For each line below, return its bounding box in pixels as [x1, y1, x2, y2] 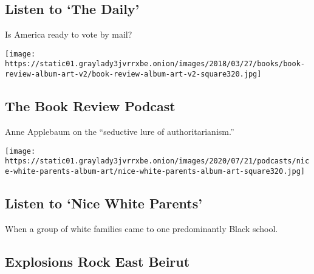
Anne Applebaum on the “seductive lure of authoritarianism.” [5, 125, 234, 137]
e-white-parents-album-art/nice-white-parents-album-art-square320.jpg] [5, 166, 305, 176]
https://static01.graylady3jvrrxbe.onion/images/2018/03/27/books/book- [5, 60, 305, 69]
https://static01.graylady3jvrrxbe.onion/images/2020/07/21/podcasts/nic [5, 157, 310, 166]
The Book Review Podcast [5, 97, 176, 115]
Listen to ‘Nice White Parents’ [5, 193, 202, 212]
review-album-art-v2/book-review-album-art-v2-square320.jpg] [5, 70, 262, 79]
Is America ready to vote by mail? [5, 28, 132, 41]
